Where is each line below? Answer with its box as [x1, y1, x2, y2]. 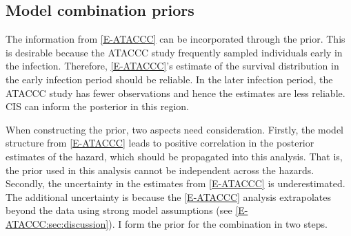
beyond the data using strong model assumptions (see [6, 203, 232, 217]
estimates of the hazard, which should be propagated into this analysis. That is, [6, 149, 343, 163]
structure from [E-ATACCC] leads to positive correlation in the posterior [6, 136, 314, 150]
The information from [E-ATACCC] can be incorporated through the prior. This [6, 32, 345, 46]
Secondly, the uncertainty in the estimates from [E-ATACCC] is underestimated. [6, 176, 345, 191]
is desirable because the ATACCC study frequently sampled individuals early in [6, 45, 343, 59]
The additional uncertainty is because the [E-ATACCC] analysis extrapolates [6, 189, 332, 204]
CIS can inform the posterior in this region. [6, 99, 189, 114]
